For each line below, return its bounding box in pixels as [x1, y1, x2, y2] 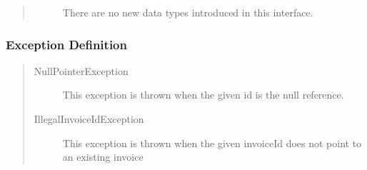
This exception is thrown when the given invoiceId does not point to [62, 135, 362, 150]
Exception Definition [6, 35, 127, 53]
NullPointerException [34, 63, 129, 78]
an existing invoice [62, 149, 144, 164]
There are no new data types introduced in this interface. [62, 5, 313, 19]
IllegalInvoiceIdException [34, 111, 144, 126]
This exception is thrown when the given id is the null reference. [62, 87, 344, 102]
